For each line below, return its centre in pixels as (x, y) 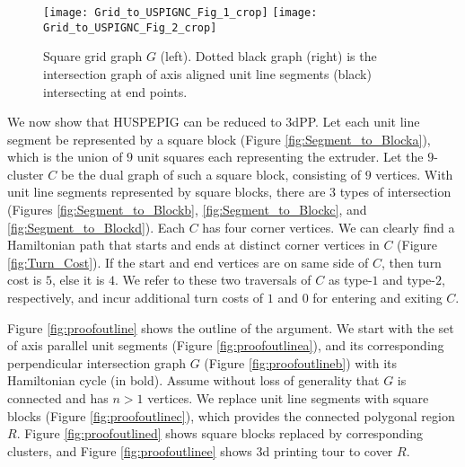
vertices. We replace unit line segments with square (288, 398)
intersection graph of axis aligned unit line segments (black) (207, 73)
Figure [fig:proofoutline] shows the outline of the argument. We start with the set (231, 327)
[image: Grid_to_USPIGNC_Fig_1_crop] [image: (180, 13)
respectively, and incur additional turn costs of (136, 298)
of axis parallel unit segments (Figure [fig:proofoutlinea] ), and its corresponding (226, 345)
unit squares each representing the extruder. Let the (280, 157)
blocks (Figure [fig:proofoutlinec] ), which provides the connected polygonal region (231, 415)
